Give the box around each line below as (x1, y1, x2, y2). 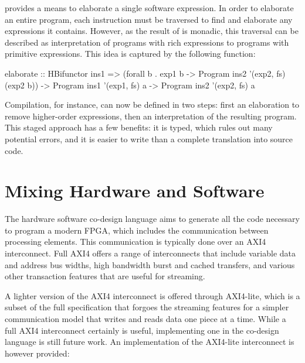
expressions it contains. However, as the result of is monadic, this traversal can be (5, 25, 299, 37)
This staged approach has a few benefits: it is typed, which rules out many (5, 121, 273, 133)
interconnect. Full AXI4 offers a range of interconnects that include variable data (5, 247, 296, 259)
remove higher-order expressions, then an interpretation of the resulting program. (5, 109, 297, 122)
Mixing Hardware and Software (5, 179, 265, 203)
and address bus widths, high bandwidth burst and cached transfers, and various (5, 258, 295, 270)
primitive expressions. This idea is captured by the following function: (5, 47, 256, 60)
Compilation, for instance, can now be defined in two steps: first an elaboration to (5, 98, 300, 111)
